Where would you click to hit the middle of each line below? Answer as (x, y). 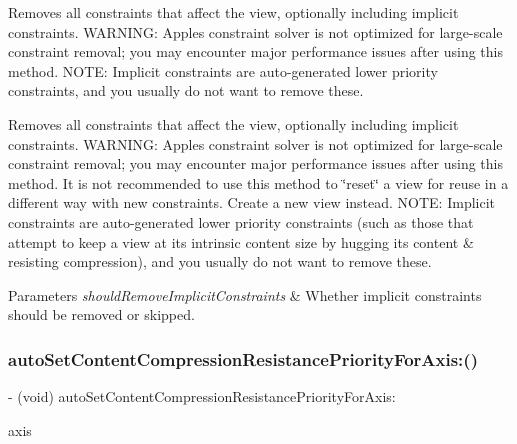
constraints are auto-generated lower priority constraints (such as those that (241, 221)
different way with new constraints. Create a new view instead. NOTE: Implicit (252, 202)
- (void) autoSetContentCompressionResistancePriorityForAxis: (202, 396)
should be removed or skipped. (101, 314)
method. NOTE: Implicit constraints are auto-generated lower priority (223, 70)
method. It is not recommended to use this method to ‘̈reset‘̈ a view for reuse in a (258, 182)
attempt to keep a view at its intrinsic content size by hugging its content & (241, 241)
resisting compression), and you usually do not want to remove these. (220, 261)
